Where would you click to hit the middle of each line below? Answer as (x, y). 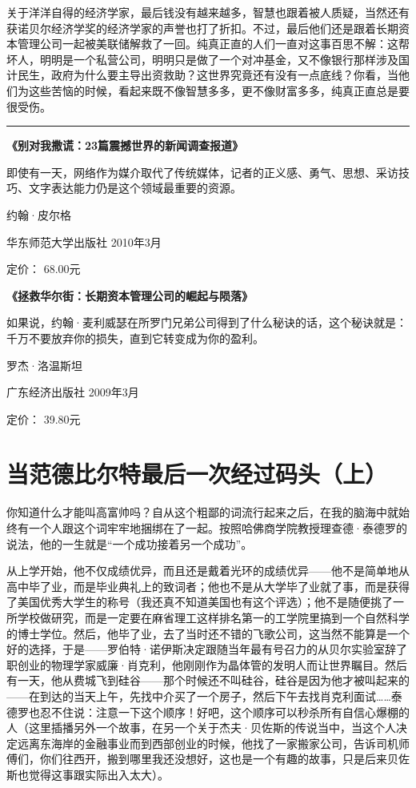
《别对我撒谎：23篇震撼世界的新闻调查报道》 (125, 145)
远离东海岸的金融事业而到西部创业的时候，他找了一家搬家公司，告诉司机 (208, 743)
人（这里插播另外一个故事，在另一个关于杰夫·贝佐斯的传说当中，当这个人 (201, 728)
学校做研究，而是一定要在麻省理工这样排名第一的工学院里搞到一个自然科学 (213, 617)
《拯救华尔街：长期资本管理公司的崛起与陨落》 (130, 295)
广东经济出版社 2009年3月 (73, 392)
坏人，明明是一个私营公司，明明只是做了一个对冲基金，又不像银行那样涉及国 (208, 59)
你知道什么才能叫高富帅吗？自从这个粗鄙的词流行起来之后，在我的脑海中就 (202, 512)
